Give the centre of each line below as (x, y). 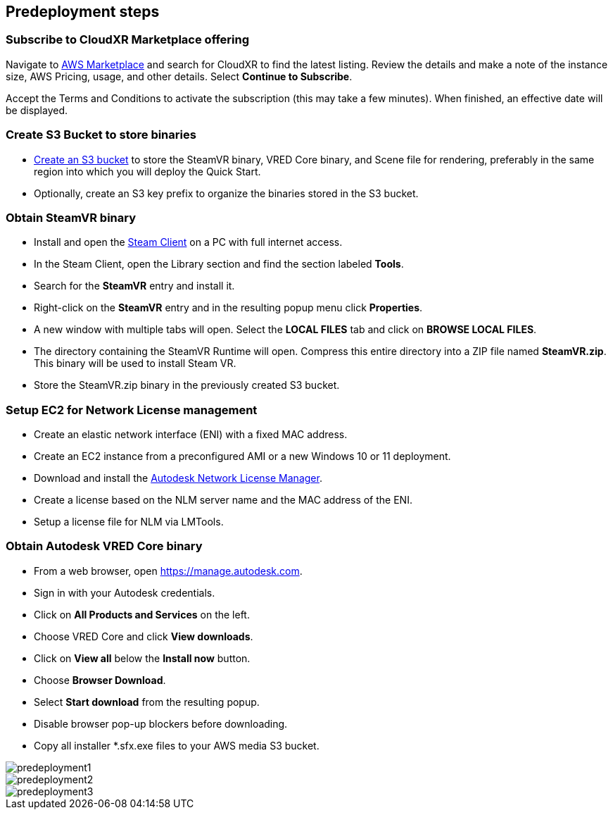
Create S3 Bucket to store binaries (101, 135)
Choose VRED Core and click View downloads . (144, 636)
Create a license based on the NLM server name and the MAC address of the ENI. (223, 500)
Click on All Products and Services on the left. (142, 614)
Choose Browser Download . (100, 680)
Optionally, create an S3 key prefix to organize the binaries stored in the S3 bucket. (226, 193)
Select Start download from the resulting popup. (147, 702)
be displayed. (37, 110)
